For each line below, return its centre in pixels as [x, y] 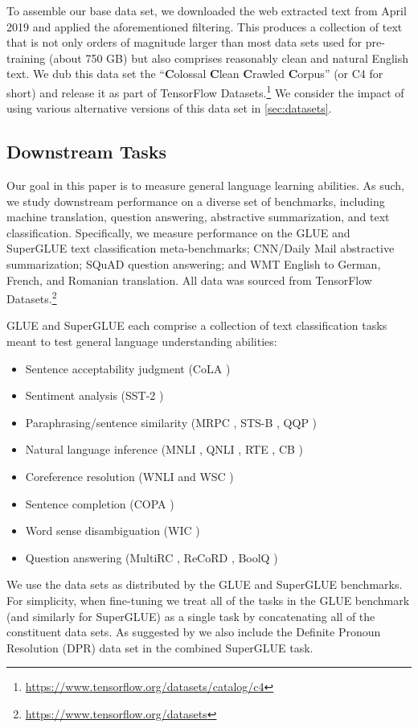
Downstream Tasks [86, 152]
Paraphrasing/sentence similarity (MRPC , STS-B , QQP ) [171, 422]
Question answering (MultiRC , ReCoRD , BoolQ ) [152, 557]
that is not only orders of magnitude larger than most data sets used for [184, 42]
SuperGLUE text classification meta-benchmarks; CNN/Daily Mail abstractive [201, 248]
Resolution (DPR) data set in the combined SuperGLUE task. [160, 647]
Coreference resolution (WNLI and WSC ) [129, 476]
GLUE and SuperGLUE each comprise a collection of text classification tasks [197, 325]
